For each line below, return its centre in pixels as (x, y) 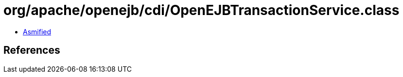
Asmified (37, 31)
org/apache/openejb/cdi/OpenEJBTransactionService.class (201, 10)
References (32, 50)
